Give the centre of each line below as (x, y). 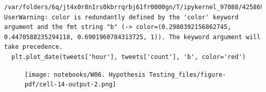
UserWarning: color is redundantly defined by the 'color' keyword (121, 17)
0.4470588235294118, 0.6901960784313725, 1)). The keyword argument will (132, 37)
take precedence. (34, 47)
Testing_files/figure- (187, 74)
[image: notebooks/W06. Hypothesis (85, 74)
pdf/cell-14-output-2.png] (70, 85)
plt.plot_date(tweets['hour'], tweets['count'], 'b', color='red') (129, 57)
